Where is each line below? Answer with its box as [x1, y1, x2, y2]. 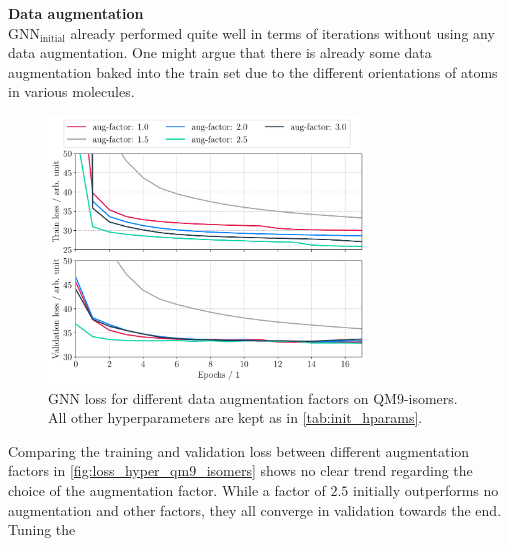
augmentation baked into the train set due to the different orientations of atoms [8, 61, 498, 82]
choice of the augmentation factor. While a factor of [8, 479, 326, 500]
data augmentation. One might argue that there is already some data [8, 42, 432, 63]
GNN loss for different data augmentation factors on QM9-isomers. [48, 387, 458, 408]
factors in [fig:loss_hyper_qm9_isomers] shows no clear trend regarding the [8, 460, 473, 481]
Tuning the [8, 519, 76, 540]
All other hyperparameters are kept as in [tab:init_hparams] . [48, 407, 423, 428]
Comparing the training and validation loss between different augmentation [8, 440, 470, 461]
